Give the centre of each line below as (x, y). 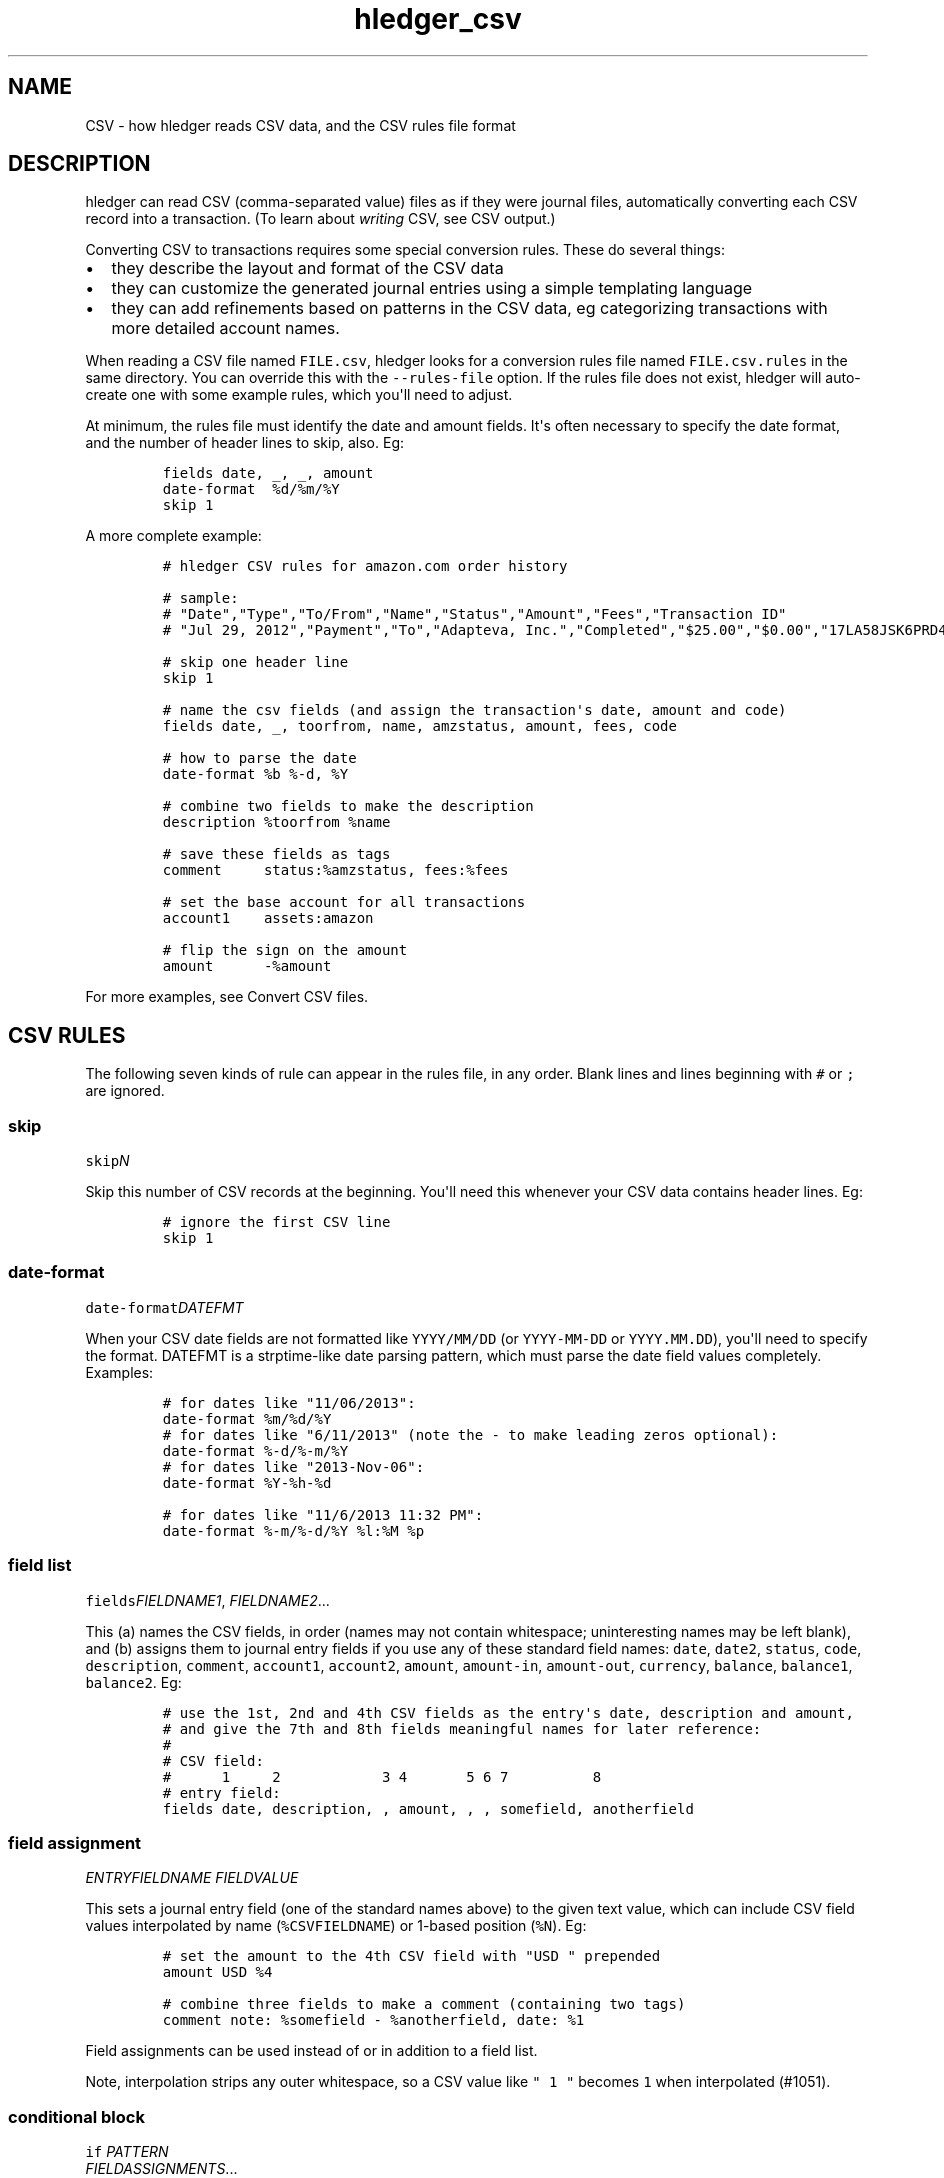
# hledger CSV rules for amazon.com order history (365, 566)
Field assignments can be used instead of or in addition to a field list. (311, 2051)
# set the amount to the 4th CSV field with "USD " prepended (411, 1956)
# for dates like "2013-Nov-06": (293, 1466)
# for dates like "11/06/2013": (289, 1402)
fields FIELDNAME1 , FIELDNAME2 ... (207, 1600)
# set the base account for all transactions (344, 902)
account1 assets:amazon (268, 918)
